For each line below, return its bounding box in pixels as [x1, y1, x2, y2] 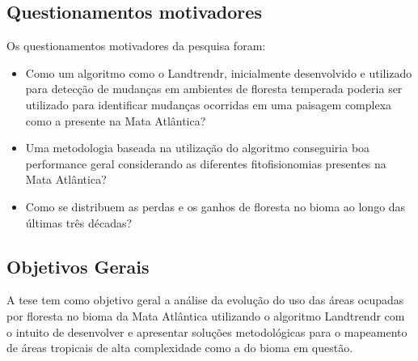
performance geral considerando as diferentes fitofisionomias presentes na [25, 155, 386, 172]
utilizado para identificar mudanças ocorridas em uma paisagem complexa [25, 96, 392, 113]
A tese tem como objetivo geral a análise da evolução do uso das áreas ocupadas [6, 291, 404, 308]
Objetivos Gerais [6, 253, 150, 278]
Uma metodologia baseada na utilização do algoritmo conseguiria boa [25, 139, 370, 156]
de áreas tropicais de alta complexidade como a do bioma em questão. [6, 339, 353, 356]
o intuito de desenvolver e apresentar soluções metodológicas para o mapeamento [6, 323, 407, 340]
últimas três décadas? [25, 214, 133, 231]
